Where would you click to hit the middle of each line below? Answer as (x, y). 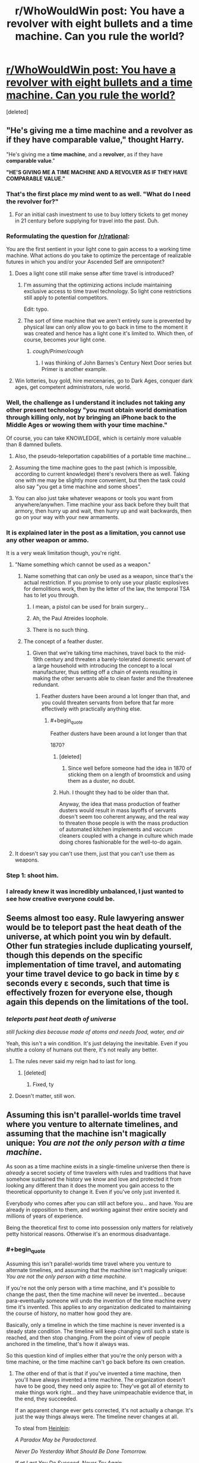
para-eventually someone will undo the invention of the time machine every (99, 1300)
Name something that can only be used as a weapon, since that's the (108, 576)
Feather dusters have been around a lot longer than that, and (116, 696)
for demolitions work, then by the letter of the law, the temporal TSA (107, 588)
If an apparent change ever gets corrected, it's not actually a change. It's (104, 1410)
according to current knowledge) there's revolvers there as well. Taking (102, 474)
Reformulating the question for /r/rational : (68, 236)
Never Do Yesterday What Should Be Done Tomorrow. (81, 1451)
